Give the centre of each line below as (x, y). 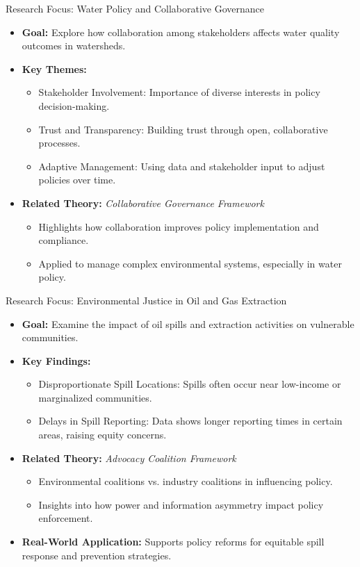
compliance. (64, 240)
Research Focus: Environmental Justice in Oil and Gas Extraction (146, 300)
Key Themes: (54, 68)
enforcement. (66, 518)
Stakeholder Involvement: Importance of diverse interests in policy (179, 92)
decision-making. (74, 105)
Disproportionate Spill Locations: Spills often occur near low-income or (190, 384)
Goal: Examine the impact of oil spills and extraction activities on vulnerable (188, 323)
